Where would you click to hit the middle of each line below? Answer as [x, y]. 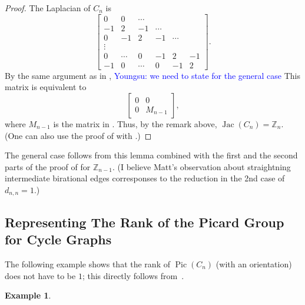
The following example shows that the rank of [87, 263]
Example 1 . [28, 295]
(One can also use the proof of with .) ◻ [78, 135]
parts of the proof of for [48, 166]
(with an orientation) [254, 263]
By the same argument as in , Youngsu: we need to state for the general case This [152, 75]
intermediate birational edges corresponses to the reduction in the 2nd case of [145, 178]
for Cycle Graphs [58, 239]
